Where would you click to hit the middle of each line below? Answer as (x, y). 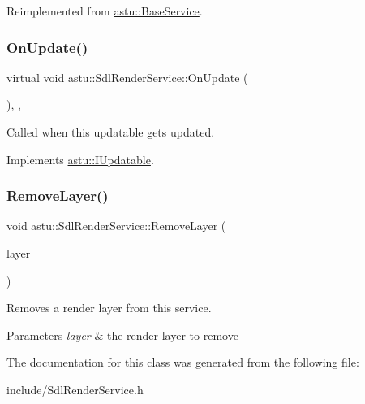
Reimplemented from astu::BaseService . (105, 11)
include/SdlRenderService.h (75, 389)
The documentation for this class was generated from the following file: (183, 362)
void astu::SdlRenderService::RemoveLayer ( (116, 226)
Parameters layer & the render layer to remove (122, 334)
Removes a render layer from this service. (109, 308)
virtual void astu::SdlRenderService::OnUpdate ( (127, 77)
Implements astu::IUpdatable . (80, 159)
